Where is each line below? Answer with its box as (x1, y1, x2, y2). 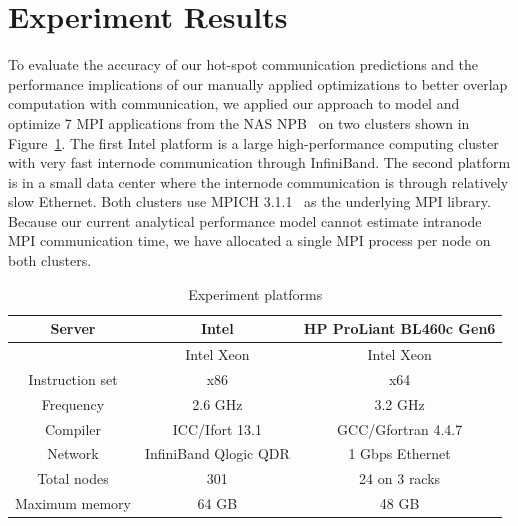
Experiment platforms (188, 283, 323, 304)
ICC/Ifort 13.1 (172, 418, 262, 439)
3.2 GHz (374, 393, 425, 414)
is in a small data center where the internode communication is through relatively (8, 171, 509, 192)
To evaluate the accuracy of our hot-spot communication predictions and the (8, 54, 479, 75)
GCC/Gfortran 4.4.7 (337, 418, 463, 439)
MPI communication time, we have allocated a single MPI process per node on (8, 230, 491, 251)
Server (50, 318, 96, 339)
